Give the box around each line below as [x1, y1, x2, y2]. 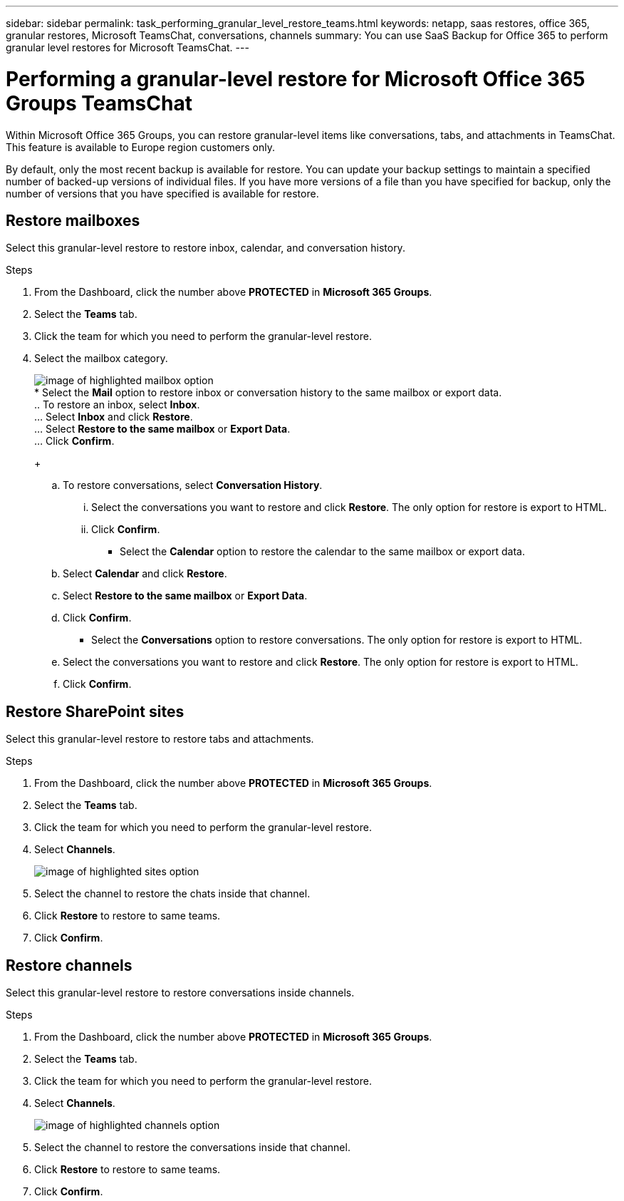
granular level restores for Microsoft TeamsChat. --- [6, 41, 249, 53]
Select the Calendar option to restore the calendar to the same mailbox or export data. [120, 545, 525, 558]
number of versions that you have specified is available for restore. [6, 187, 319, 200]
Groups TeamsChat [6, 91, 192, 115]
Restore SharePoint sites [6, 702, 184, 721]
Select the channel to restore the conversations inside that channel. [34, 1141, 350, 1154]
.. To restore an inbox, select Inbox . [34, 398, 200, 411]
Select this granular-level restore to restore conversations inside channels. [6, 986, 355, 999]
